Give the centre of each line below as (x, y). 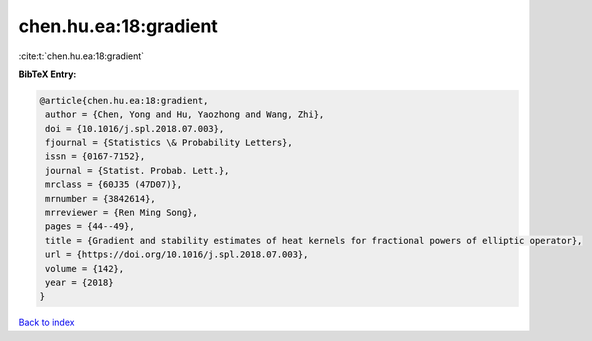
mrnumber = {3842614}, (101, 198)
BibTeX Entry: (47, 74)
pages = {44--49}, (90, 226)
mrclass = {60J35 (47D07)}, (114, 184)
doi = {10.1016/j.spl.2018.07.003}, (135, 128)
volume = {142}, (85, 268)
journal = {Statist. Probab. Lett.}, (137, 170)
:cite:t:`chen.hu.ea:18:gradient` (81, 56)
